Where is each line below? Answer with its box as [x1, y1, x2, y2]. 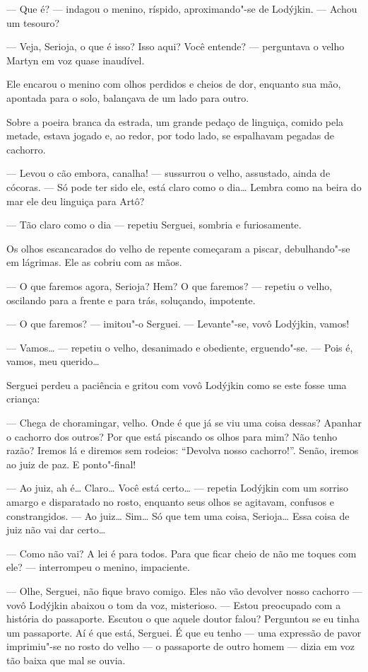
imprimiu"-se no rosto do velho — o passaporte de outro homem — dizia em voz [6, 639, 355, 654]
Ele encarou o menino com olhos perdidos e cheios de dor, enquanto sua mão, [6, 76, 341, 91]
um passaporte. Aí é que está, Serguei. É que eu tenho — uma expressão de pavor [6, 625, 362, 639]
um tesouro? [6, 15, 60, 30]
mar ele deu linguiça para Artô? [6, 193, 145, 208]
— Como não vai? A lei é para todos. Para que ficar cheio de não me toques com [6, 545, 357, 560]
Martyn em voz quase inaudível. [6, 52, 145, 67]
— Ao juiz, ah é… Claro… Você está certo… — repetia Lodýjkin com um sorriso [6, 480, 349, 495]
